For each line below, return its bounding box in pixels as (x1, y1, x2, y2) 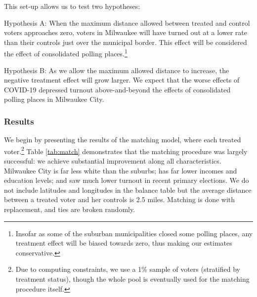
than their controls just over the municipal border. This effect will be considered (4, 37, 247, 47)
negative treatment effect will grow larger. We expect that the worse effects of (4, 75, 240, 85)
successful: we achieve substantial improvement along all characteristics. (4, 156, 221, 166)
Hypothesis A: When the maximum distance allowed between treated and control (4, 17, 250, 28)
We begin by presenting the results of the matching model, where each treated (4, 134, 241, 145)
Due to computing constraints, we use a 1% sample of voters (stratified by (15, 264, 240, 274)
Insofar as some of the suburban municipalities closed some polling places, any (15, 228, 253, 238)
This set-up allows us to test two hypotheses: (4, 1, 140, 11)
